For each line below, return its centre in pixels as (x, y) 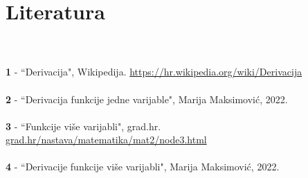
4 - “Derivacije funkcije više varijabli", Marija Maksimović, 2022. (143, 167)
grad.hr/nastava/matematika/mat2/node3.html (106, 140)
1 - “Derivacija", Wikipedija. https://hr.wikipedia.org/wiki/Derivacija (154, 72)
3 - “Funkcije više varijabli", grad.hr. (83, 126)
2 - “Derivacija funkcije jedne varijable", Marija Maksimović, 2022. (147, 99)
